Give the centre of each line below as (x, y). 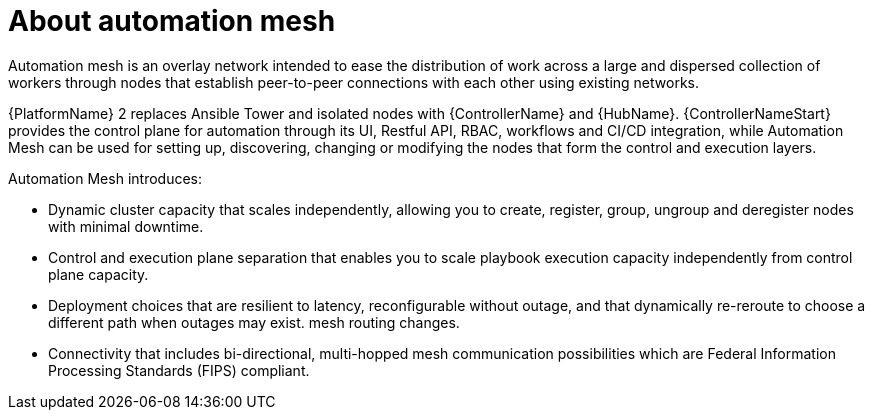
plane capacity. (98, 274)
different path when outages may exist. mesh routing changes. (254, 322)
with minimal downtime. (126, 226)
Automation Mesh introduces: (105, 178)
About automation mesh (172, 21)
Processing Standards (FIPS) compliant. (179, 370)
